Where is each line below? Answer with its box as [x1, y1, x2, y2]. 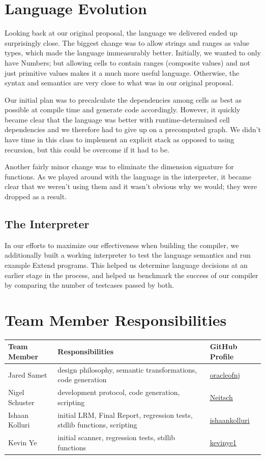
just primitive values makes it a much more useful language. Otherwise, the [5, 67, 240, 78]
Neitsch [210, 392, 233, 403]
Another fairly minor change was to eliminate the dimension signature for [5, 161, 234, 172]
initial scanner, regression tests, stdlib [57, 432, 175, 443]
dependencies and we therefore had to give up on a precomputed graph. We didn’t [5, 124, 261, 135]
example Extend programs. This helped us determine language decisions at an [5, 260, 248, 270]
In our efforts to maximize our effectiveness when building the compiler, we [5, 239, 239, 250]
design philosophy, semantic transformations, [57, 364, 197, 375]
